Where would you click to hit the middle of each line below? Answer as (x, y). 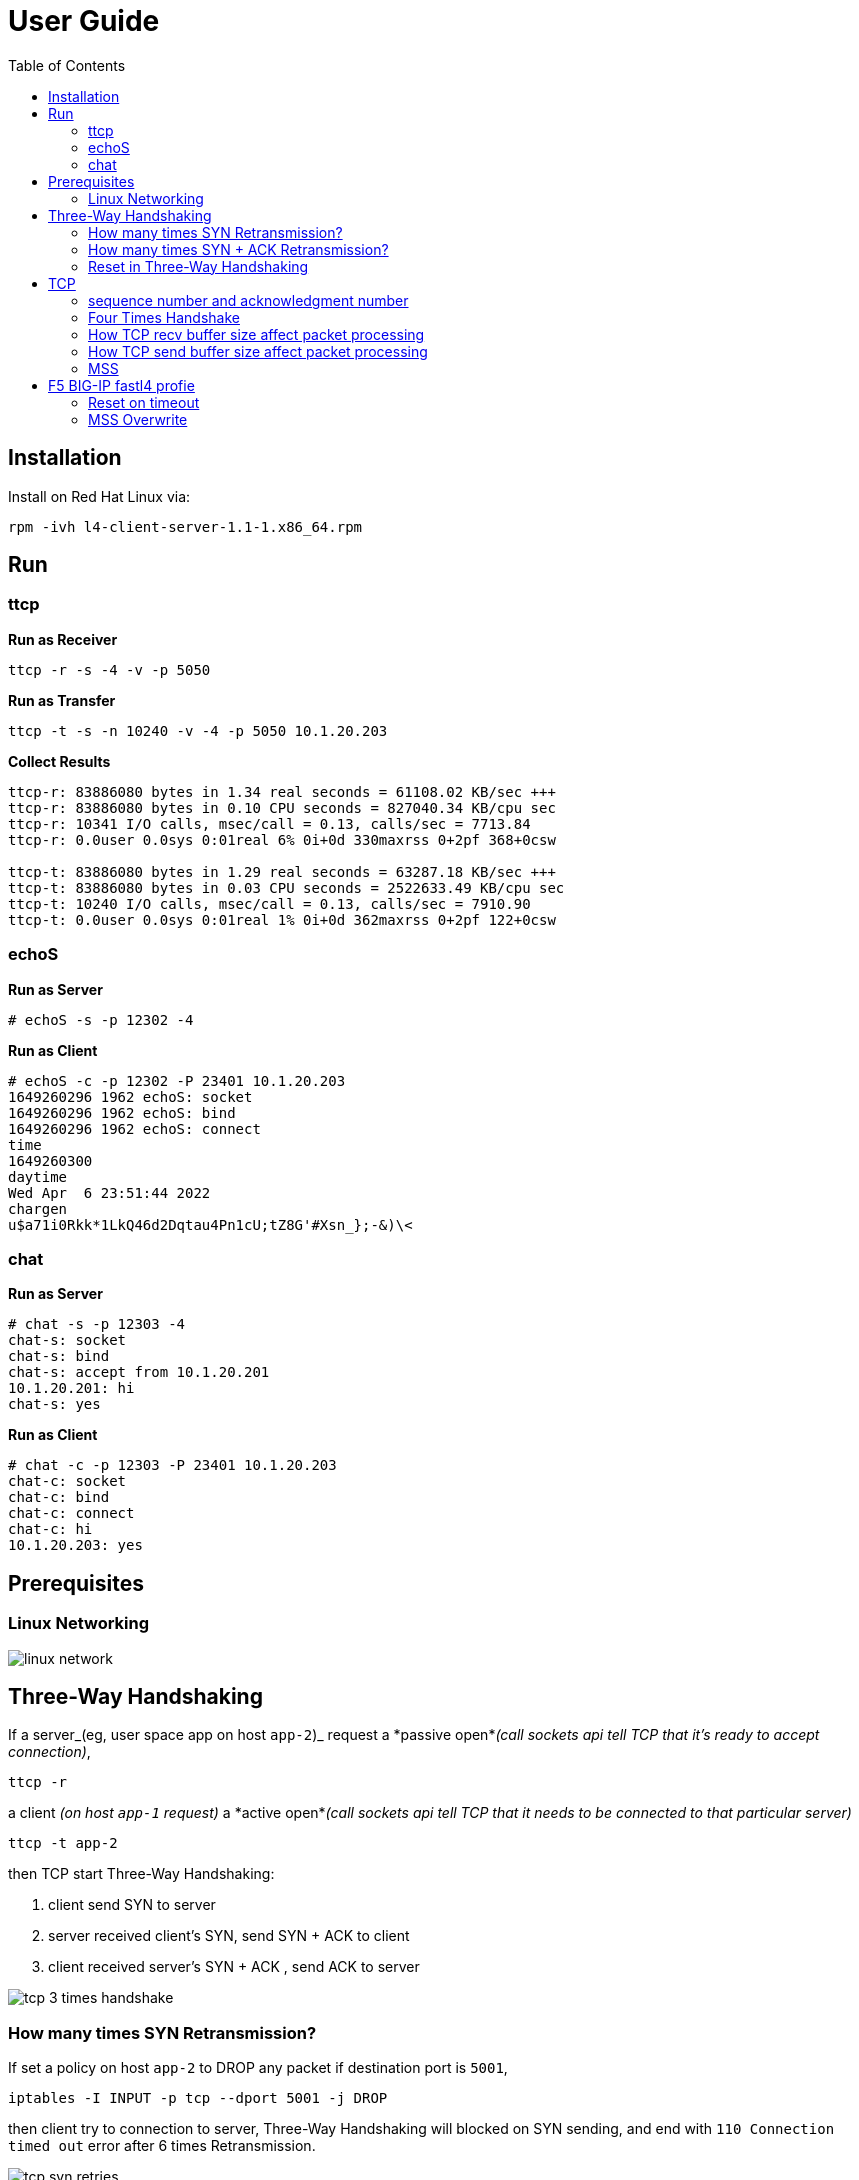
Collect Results (59, 761)
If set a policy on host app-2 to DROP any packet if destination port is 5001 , (258, 2068)
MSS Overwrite (138, 419)
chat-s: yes (54, 1404)
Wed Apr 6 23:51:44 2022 (109, 1192)
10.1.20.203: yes (75, 1545)
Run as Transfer (62, 700)
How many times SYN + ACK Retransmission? (238, 249)
